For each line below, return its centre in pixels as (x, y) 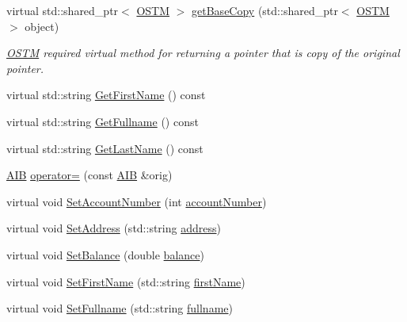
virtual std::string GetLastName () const (105, 148)
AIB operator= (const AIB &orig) (89, 175)
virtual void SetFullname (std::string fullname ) (120, 308)
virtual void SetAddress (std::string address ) (114, 228)
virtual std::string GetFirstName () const (106, 95)
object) (42, 26)
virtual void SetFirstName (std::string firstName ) (126, 281)
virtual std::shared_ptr (63, 10)
